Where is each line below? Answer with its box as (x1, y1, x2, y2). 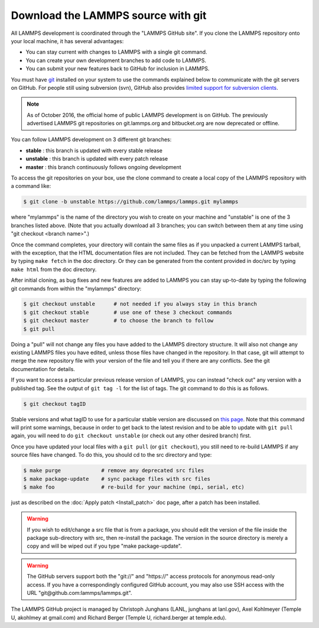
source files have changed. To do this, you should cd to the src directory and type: (11, 451, 212, 458)
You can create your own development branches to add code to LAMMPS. (25, 57, 207, 64)
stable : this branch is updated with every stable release (25, 147, 162, 154)
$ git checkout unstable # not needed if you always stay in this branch (23, 301, 257, 307)
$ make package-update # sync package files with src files (23, 476, 211, 482)
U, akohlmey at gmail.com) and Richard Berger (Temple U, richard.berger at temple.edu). (11, 614, 227, 621)
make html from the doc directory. (11, 266, 97, 273)
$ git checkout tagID (23, 401, 86, 407)
